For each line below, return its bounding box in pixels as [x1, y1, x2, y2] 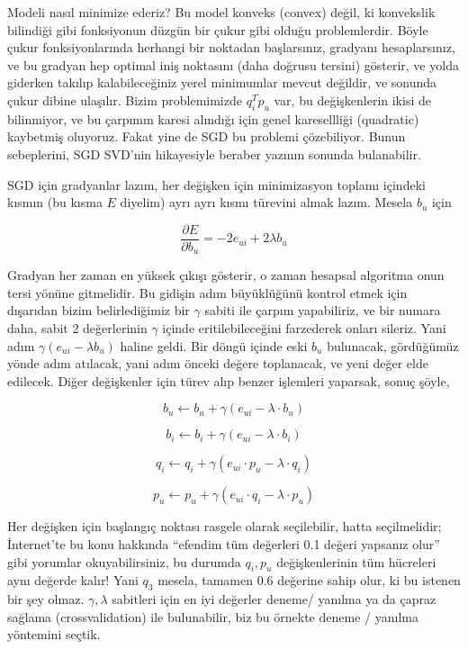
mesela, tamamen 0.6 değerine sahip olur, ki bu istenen [157, 571, 461, 590]
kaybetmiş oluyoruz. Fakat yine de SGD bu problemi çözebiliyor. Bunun [7, 127, 406, 146]
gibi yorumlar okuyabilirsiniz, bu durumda [7, 552, 241, 571]
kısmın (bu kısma [7, 193, 103, 212]
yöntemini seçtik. [7, 625, 101, 644]
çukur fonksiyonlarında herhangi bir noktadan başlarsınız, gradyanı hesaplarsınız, [7, 38, 455, 57]
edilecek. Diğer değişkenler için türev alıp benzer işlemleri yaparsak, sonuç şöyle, [7, 371, 450, 390]
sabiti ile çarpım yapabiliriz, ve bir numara [204, 301, 441, 320]
